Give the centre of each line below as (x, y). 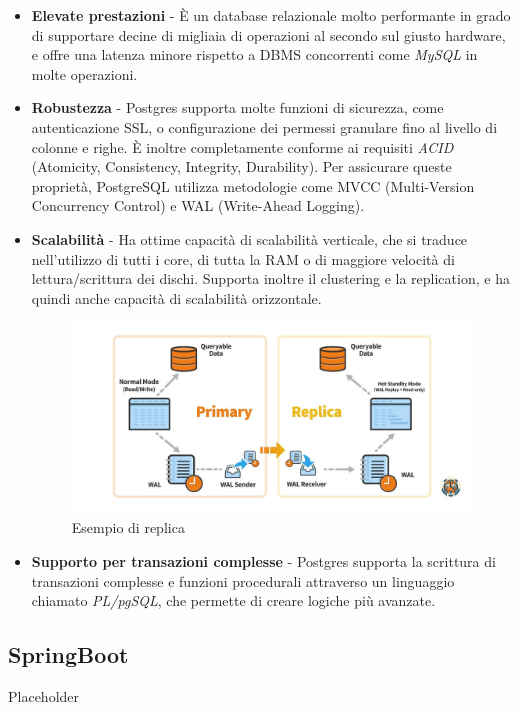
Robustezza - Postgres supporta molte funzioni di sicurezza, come (237, 107)
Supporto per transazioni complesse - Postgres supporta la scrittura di (263, 561)
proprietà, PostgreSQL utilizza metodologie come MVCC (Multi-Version (253, 185)
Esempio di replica (128, 527)
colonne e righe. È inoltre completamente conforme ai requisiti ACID (242, 146)
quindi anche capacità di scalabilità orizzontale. (176, 297)
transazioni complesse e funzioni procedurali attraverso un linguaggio (243, 580)
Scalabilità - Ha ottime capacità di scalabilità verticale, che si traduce (249, 238)
